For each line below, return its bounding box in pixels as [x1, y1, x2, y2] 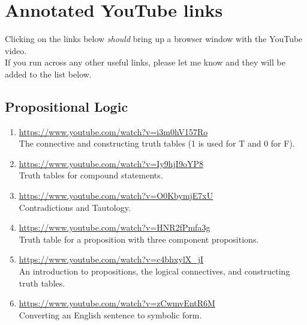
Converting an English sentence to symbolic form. [19, 308, 202, 321]
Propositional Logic [5, 97, 128, 115]
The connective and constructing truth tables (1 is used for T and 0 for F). [19, 137, 295, 150]
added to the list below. [5, 67, 92, 80]
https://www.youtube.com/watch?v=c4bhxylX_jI [19, 253, 204, 266]
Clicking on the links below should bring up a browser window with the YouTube [5, 32, 303, 45]
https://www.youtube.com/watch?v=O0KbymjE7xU [19, 189, 213, 202]
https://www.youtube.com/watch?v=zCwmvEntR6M [19, 297, 215, 309]
